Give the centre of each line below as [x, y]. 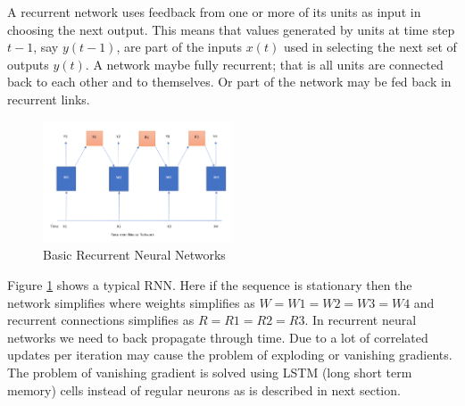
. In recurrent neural [361, 320]
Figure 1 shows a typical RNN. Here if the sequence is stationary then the [210, 284]
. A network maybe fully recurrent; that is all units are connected [264, 64]
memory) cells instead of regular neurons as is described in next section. [204, 389]
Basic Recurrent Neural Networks [134, 255]
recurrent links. [49, 99]
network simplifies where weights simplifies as [131, 302]
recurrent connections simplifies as [101, 320]
